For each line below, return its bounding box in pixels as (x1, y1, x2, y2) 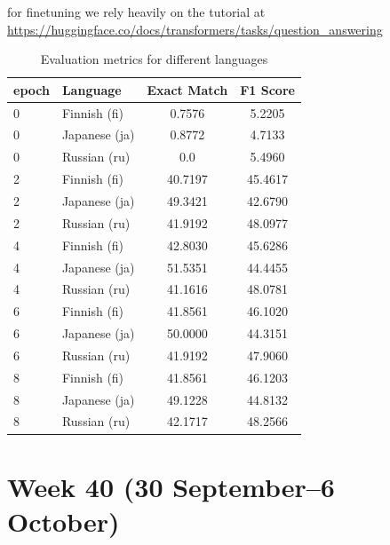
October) (7, 502, 120, 539)
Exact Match (147, 80, 228, 99)
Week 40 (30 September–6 (7, 468, 335, 504)
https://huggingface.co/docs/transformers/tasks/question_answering (7, 20, 383, 38)
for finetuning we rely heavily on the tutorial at (7, 3, 266, 20)
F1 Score (240, 80, 295, 99)
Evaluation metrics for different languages (40, 50, 268, 68)
